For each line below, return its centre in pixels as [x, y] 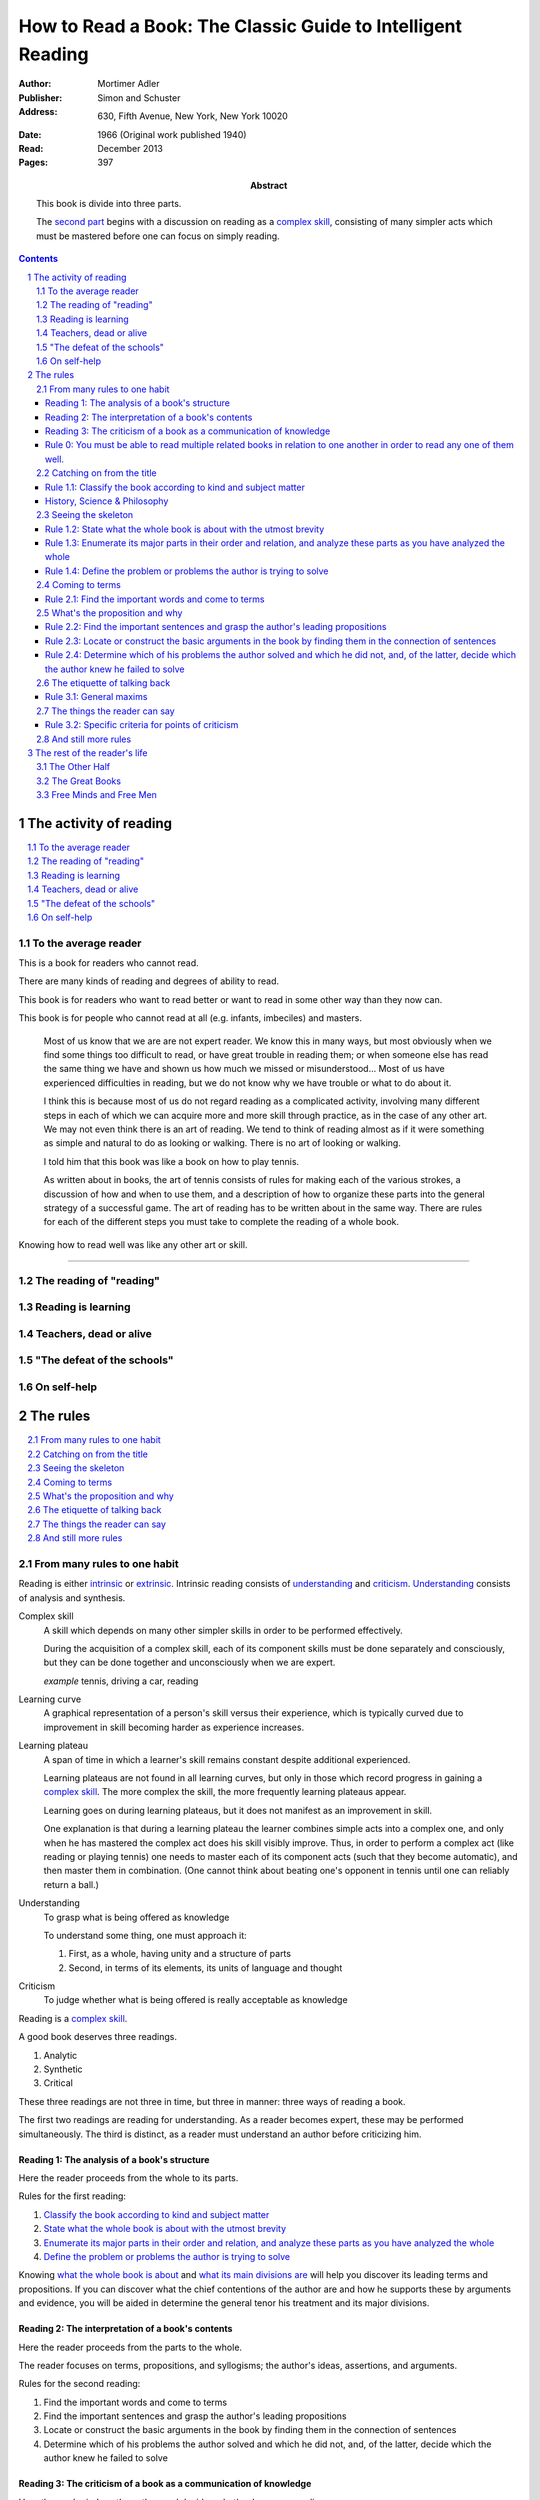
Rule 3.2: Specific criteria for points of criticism [142, 725]
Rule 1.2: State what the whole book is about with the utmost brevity [185, 529]
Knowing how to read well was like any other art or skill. [133, 1244]
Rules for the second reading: [79, 2384]
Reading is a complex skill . [73, 2018]
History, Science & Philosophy [107, 501]
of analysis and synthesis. [72, 1597]
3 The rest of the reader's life [88, 752]
